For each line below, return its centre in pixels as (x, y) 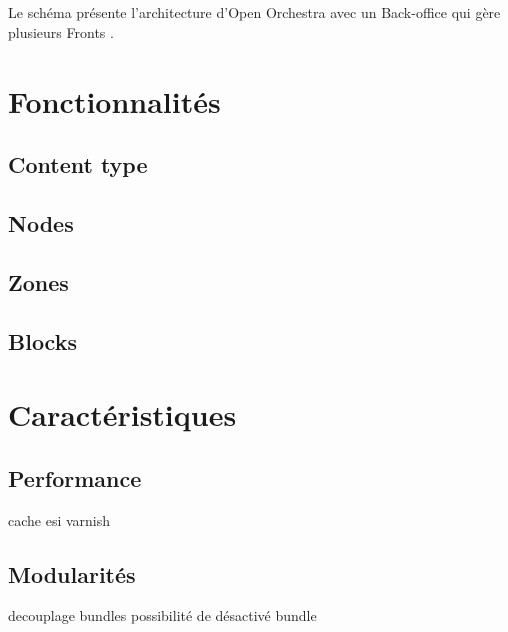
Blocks (42, 340)
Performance (75, 477)
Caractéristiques (122, 414)
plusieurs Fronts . (61, 31)
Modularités (72, 573)
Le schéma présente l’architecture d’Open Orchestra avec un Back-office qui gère (254, 12)
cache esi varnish (59, 519)
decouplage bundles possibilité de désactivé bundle (162, 615)
